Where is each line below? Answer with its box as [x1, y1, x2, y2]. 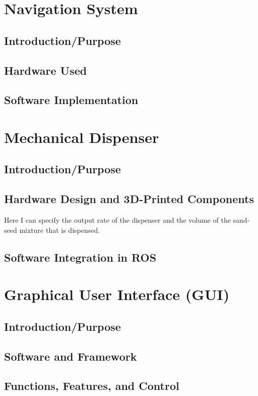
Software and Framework [4, 348, 137, 364]
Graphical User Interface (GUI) [4, 284, 230, 305]
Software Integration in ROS [4, 249, 157, 265]
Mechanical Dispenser [4, 126, 159, 147]
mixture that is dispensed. [19, 224, 100, 235]
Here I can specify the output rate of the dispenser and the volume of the [4, 215, 231, 225]
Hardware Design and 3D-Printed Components [4, 191, 254, 207]
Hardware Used [4, 62, 87, 78]
